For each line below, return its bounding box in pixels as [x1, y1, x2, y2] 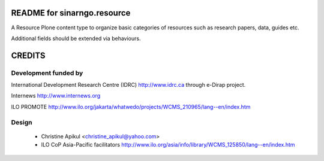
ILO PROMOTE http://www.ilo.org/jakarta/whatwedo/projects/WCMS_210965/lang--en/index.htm [11, 103, 251, 110]
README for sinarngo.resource [11, 8, 131, 18]
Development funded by [11, 69, 83, 77]
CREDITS [11, 50, 46, 60]
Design [11, 118, 32, 126]
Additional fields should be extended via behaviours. [11, 35, 141, 42]
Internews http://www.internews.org [11, 92, 101, 99]
